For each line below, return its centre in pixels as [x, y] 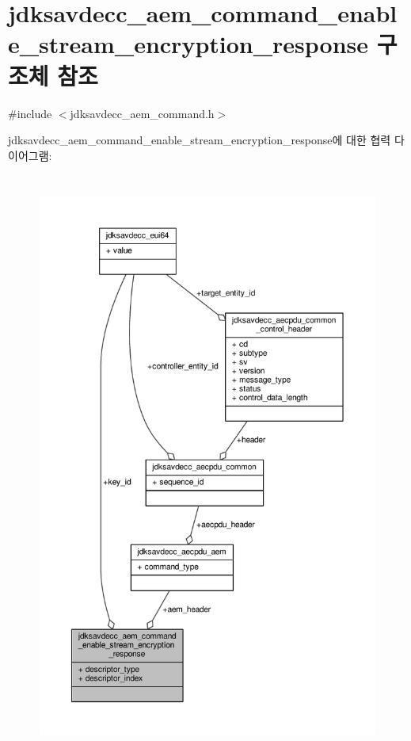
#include [30, 113]
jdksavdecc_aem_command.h [142, 113]
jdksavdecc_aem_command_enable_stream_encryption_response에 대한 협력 [200, 140]
